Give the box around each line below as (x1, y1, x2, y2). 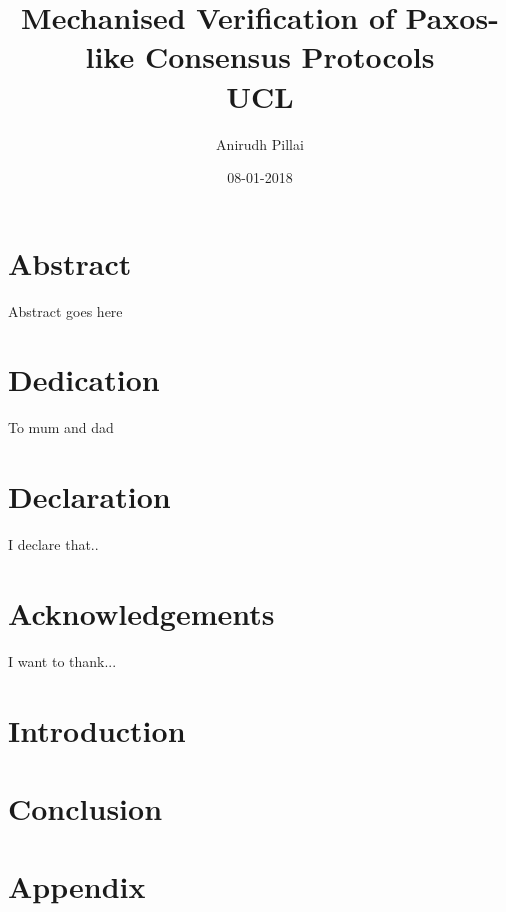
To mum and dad (8, 417, 114, 438)
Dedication (8, 359, 160, 400)
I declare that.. (8, 534, 99, 555)
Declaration (8, 476, 171, 517)
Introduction (8, 709, 186, 750)
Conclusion (8, 787, 163, 828)
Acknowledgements (8, 592, 275, 633)
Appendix (8, 866, 146, 907)
